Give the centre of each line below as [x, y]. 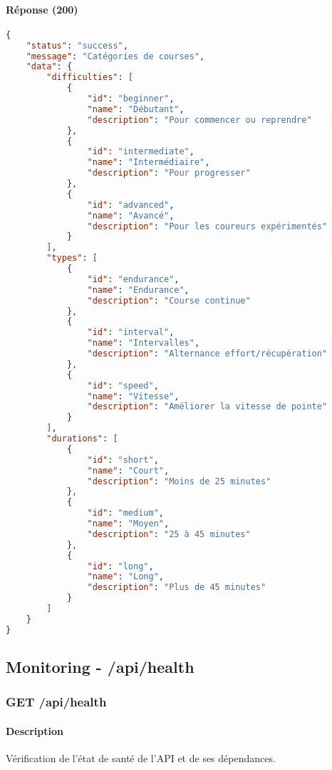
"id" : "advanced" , [131, 205]
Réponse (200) [42, 9]
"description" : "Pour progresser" [169, 173]
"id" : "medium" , [125, 513]
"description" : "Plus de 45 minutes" [177, 587]
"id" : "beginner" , [131, 99]
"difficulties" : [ [90, 77]
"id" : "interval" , [131, 332]
